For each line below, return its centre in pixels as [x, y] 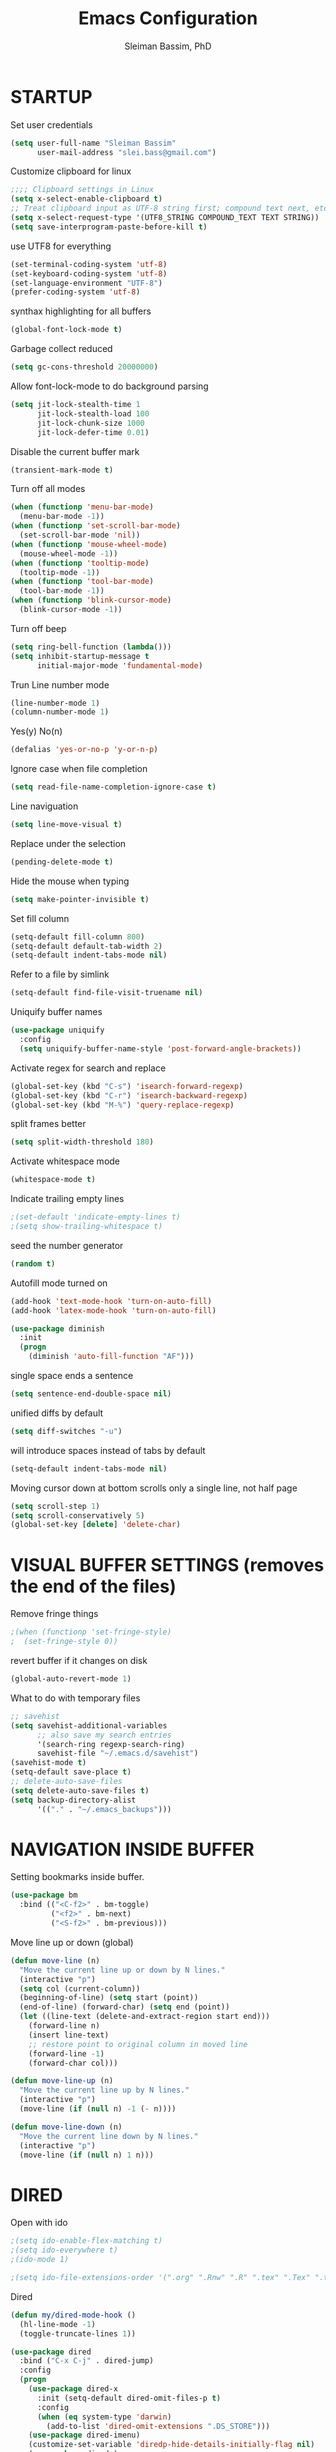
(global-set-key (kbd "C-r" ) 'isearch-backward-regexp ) [129, 1095]
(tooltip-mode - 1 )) [60, 572]
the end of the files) [93, 1586]
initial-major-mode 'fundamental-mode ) [119, 665]
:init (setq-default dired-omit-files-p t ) [129, 2398]
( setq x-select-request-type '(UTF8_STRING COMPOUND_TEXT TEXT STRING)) [165, 218]
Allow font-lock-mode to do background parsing [109, 386]
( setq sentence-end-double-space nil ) [91, 1394]
